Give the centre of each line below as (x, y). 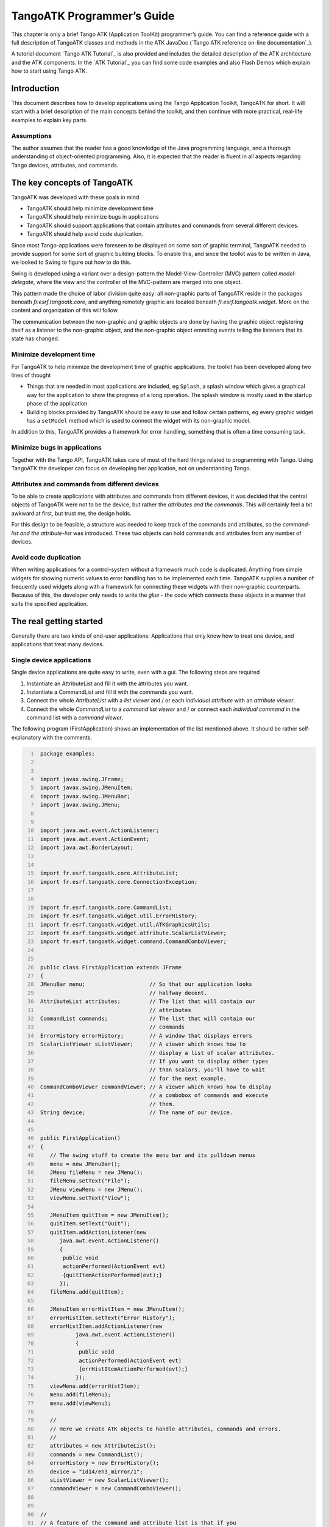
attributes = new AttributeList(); (103, 1446)
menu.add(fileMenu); (80, 1395)
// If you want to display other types (209, 1061)
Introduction (35, 88)
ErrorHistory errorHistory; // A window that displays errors (146, 1036)
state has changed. (35, 338)
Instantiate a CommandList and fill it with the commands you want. (110, 692)
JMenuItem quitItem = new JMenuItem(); (109, 1215)
